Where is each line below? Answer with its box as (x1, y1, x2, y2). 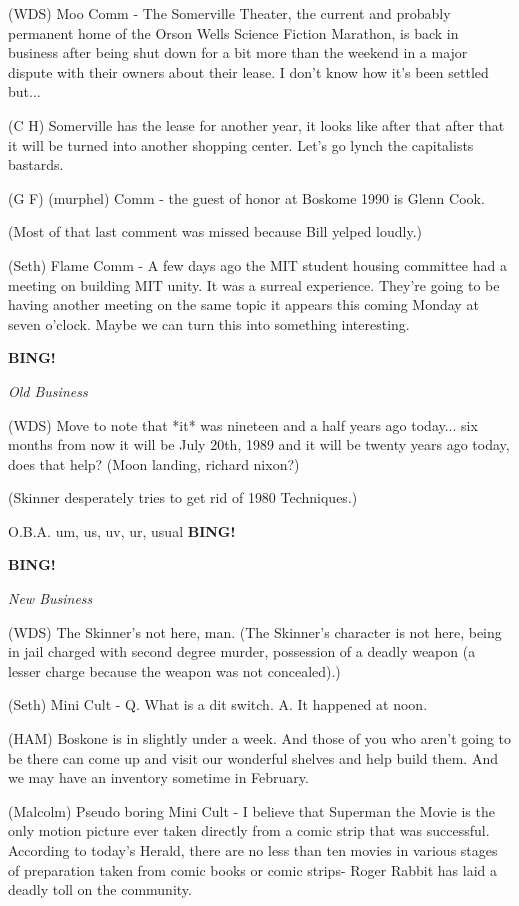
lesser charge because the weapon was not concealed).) (8, 660, 341, 681)
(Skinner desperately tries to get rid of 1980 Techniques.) (8, 487, 358, 508)
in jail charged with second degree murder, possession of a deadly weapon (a (8, 641, 476, 662)
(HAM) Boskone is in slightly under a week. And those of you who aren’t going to (8, 728, 512, 749)
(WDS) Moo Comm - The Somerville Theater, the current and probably (8, 3, 451, 23)
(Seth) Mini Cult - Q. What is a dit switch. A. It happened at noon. (8, 694, 428, 715)
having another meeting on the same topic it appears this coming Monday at (8, 294, 479, 315)
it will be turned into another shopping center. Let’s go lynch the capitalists (8, 134, 474, 155)
